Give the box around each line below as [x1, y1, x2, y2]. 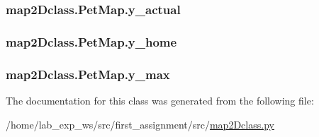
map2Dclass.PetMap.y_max [6, 65, 170, 83]
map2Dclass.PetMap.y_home [6, 32, 177, 50]
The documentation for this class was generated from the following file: [6, 93, 314, 107]
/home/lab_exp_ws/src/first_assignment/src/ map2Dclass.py [6, 117, 274, 131]
